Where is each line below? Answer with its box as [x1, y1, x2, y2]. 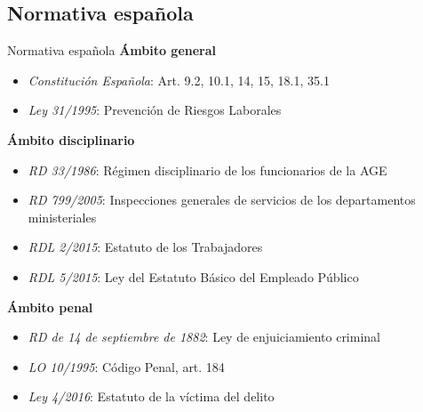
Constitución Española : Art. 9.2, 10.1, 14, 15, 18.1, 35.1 [28, 70, 330, 89]
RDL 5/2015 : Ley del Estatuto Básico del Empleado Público [28, 267, 359, 286]
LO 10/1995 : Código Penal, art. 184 [28, 357, 225, 376]
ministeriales [28, 207, 97, 226]
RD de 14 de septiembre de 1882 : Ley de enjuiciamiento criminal [28, 327, 380, 346]
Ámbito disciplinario [7, 130, 135, 149]
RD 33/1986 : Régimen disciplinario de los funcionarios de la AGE [28, 160, 387, 179]
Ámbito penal [7, 297, 93, 316]
